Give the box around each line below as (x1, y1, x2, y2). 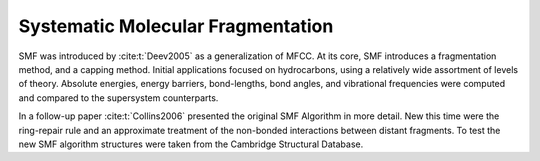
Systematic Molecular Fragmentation (18, 15, 334, 37)
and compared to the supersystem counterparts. (18, 91, 219, 104)
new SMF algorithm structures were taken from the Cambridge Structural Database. (18, 138, 364, 150)
